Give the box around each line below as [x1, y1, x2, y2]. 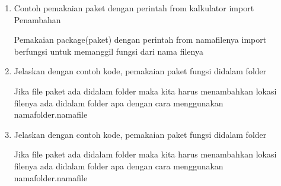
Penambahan [14, 13, 61, 26]
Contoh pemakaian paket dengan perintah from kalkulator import [14, 2, 254, 14]
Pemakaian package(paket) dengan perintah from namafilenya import [14, 33, 267, 46]
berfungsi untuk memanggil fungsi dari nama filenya [14, 45, 203, 57]
